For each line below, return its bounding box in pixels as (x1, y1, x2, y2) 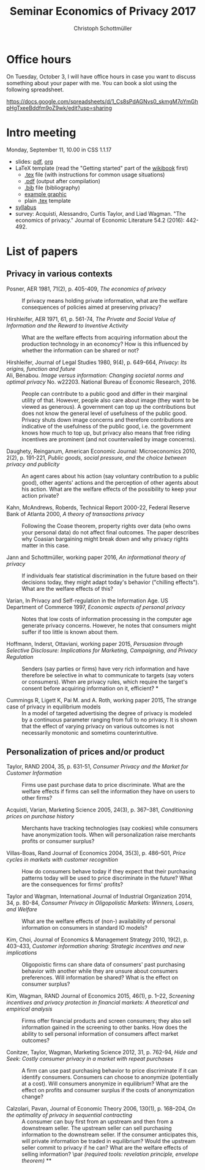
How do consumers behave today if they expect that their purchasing (21, 868, 196, 875)
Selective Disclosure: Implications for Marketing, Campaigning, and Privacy (6, 647, 198, 654)
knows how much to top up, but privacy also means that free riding (21, 429, 191, 436)
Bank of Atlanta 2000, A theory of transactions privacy (6, 510, 145, 517)
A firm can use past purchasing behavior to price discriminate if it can (21, 1067, 198, 1074)
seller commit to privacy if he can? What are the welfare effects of (21, 1144, 188, 1152)
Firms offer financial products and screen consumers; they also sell (21, 1017, 192, 1025)
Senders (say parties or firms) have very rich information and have (21, 665, 190, 672)
